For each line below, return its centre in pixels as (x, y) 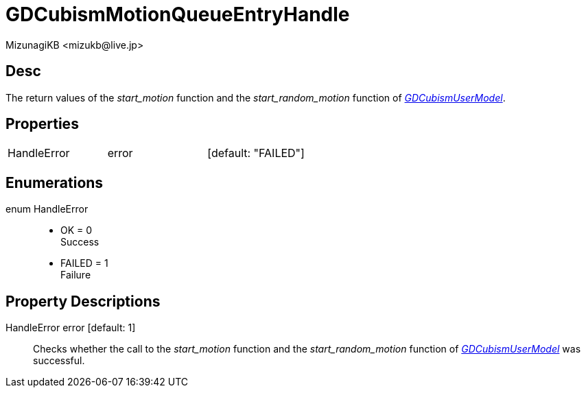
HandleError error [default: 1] (71, 328)
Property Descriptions (83, 301)
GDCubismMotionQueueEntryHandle (178, 14)
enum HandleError (47, 209)
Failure (76, 275)
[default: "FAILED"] (256, 153)
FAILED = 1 (84, 263)
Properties (42, 124)
